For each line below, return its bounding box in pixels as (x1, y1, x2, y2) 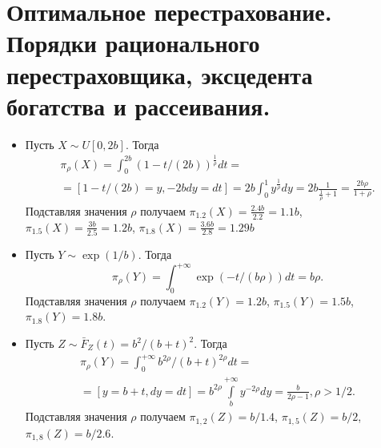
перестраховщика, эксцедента (6, 58, 313, 91)
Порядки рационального (6, 26, 260, 59)
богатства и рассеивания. (6, 89, 271, 122)
